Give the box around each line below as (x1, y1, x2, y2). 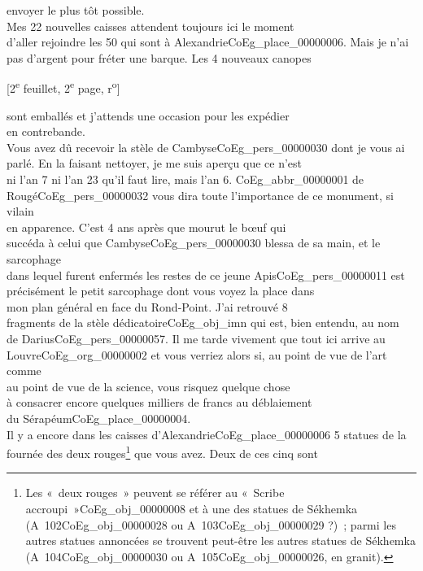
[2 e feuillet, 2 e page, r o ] (7, 77, 120, 97)
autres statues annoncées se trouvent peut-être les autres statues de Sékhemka (25, 532, 416, 549)
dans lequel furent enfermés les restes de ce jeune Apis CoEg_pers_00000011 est (7, 266, 405, 283)
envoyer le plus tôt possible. (7, 2, 145, 18)
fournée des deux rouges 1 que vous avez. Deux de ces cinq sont (7, 442, 318, 461)
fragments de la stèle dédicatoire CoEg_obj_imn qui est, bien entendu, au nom (7, 314, 399, 331)
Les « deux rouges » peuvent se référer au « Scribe (25, 484, 285, 501)
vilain (7, 203, 34, 220)
